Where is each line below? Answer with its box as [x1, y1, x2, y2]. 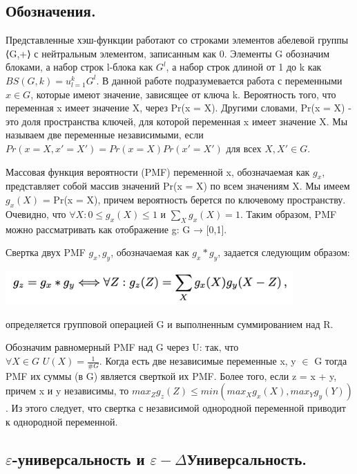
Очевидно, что [6, 206, 66, 221]
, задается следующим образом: [218, 245, 350, 259]
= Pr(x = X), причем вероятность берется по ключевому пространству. [42, 192, 346, 206]
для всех [226, 140, 262, 155]
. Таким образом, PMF [240, 206, 337, 221]
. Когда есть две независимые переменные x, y [99, 354, 296, 368]
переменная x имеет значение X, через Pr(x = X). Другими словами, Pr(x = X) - [6, 100, 351, 115]
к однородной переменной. [6, 414, 118, 429]
